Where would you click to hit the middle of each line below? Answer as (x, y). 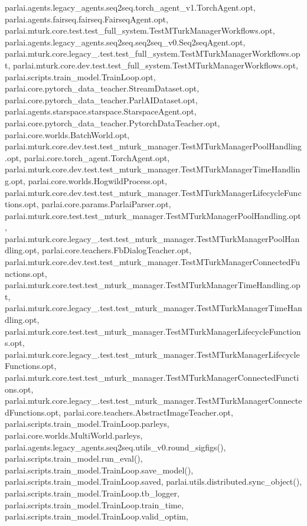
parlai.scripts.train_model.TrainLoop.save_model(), (99, 470)
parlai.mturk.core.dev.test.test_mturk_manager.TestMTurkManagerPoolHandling (153, 146)
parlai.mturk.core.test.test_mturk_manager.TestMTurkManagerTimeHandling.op (153, 285)
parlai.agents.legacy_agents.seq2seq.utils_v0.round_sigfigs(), (115, 447)
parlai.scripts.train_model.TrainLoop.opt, (80, 76)
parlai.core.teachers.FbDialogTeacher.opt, (117, 250)
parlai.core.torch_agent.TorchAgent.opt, (97, 157)
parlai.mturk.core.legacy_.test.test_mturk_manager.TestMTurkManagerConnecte (153, 401)
